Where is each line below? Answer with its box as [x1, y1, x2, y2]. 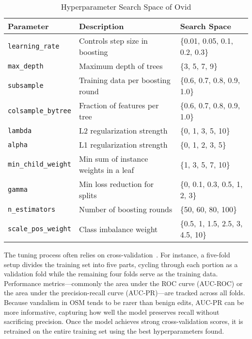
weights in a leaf [79, 164, 134, 175]
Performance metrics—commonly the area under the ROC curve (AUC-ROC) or [4, 278, 243, 288]
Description [79, 20, 124, 32]
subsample [8, 82, 44, 89]
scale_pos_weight [8, 225, 71, 233]
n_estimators [8, 205, 56, 213]
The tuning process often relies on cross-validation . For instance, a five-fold [4, 250, 230, 259]
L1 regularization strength [79, 139, 168, 150]
